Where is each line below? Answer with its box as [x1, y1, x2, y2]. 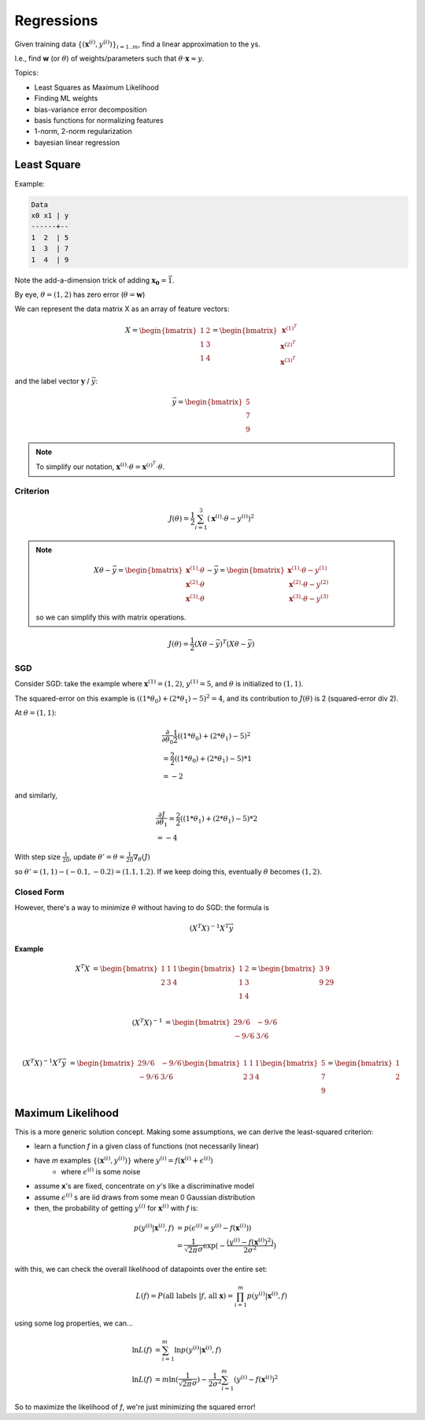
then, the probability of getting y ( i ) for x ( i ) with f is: [34, 1203, 198, 1212]
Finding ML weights [34, 94, 98, 103]
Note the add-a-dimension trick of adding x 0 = [14, 275, 167, 287]
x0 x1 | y [31, 211, 69, 220]
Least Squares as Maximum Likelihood [34, 83, 159, 92]
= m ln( [154, 1375, 179, 1385]
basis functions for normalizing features [34, 115, 164, 125]
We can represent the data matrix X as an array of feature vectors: [14, 304, 230, 314]
